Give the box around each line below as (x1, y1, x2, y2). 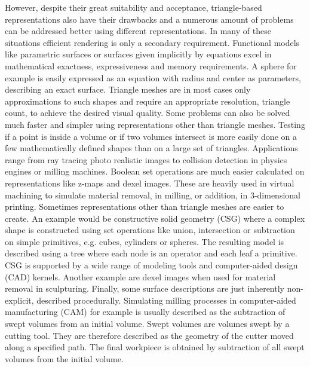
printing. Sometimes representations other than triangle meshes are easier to (5, 200, 284, 213)
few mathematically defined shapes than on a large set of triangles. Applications (5, 142, 298, 154)
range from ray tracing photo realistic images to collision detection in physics (5, 153, 287, 166)
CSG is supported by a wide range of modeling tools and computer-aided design (5, 259, 298, 271)
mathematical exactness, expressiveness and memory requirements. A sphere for (5, 59, 297, 72)
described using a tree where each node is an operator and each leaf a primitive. (5, 247, 297, 259)
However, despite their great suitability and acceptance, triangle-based (5, 1, 262, 13)
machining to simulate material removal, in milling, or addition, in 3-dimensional (5, 188, 300, 201)
